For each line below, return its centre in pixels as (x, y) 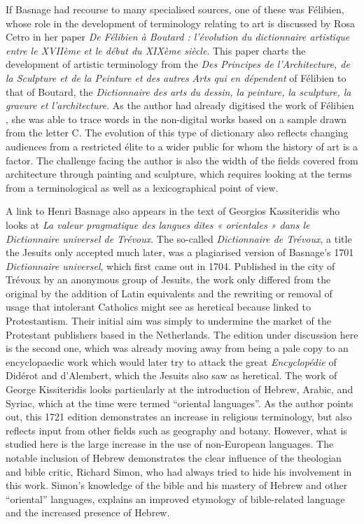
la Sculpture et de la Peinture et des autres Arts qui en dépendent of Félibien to (176, 77)
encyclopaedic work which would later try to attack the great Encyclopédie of (171, 361)
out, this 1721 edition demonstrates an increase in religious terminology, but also (179, 417)
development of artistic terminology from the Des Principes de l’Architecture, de (178, 64)
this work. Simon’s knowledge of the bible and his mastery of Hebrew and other (177, 485)
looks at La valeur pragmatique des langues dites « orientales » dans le (158, 224)
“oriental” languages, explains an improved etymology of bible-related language (175, 498)
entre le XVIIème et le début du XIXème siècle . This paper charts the (156, 50)
